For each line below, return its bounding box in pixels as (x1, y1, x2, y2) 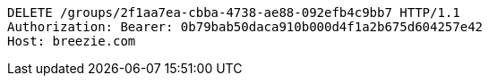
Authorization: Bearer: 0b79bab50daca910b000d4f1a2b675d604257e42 (7, 20, 484, 34)
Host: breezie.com (7, 34, 136, 48)
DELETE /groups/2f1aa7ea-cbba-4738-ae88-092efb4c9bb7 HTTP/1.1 (7, 5, 460, 20)
